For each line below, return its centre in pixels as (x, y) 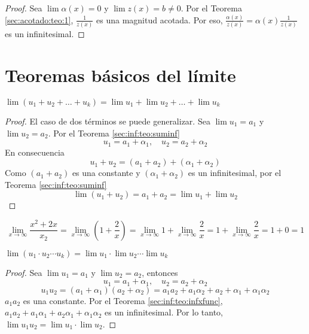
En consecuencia (35, 152)
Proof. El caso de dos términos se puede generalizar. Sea (108, 121)
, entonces (160, 272)
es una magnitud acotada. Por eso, (160, 19)
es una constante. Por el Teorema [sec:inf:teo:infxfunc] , (123, 300)
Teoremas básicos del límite (120, 75)
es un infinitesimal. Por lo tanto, (164, 312)
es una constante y (106, 173)
